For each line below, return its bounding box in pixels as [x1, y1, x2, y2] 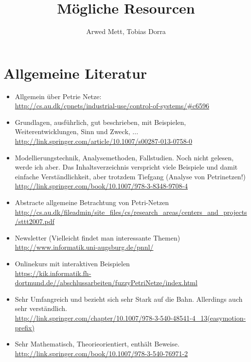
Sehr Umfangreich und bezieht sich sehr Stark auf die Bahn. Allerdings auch [15, 293, 243, 304]
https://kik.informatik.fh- [15, 268, 91, 278]
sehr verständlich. [15, 303, 67, 313]
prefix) [15, 322, 35, 332]
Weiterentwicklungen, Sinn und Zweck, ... [15, 126, 139, 137]
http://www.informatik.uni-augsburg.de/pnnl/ [15, 242, 154, 252]
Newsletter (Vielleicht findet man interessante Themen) [15, 232, 180, 242]
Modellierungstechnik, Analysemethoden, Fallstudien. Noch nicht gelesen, [15, 152, 234, 162]
